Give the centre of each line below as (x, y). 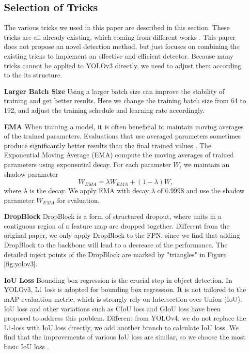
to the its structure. (33, 75)
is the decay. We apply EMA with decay (89, 191)
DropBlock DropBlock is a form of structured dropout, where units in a (113, 216)
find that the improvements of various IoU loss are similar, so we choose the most (125, 337)
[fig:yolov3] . (21, 264)
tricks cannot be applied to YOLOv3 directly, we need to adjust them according (123, 65)
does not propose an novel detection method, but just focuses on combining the (122, 46)
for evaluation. (78, 200)
